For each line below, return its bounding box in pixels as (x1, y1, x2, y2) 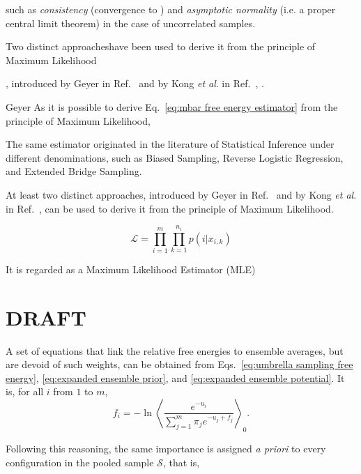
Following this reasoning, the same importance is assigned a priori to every (6, 441, 326, 456)
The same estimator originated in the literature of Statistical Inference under (6, 137, 335, 151)
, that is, (162, 454, 200, 469)
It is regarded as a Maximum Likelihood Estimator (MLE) (6, 261, 256, 276)
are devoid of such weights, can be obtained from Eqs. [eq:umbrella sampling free (6, 357, 353, 372)
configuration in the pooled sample (6, 454, 154, 469)
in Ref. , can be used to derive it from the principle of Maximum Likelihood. (6, 201, 334, 215)
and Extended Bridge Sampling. (6, 164, 142, 178)
